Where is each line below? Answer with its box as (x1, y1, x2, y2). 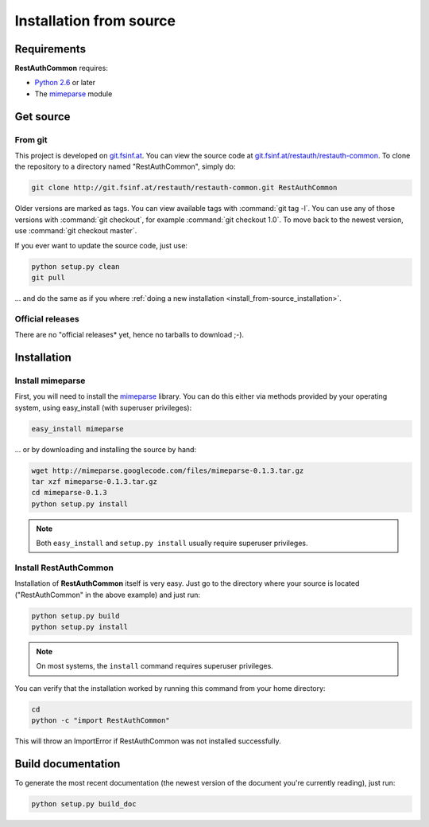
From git (14, 134, 48, 145)
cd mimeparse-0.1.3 (31, 488, 107, 497)
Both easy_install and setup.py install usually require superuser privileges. (36, 538, 309, 548)
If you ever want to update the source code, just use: (14, 240, 188, 250)
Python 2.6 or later (34, 78, 96, 88)
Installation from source (14, 12, 176, 29)
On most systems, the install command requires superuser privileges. (36, 661, 273, 671)
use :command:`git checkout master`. (14, 226, 137, 236)
